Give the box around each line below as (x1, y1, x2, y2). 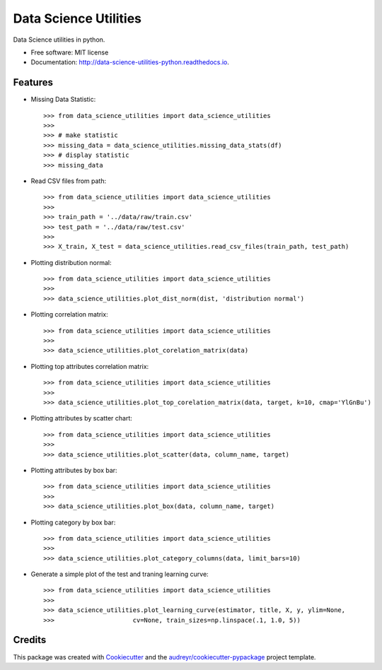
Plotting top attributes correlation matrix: (30, 362, 149, 370)
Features (13, 76, 53, 88)
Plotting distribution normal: (30, 258, 112, 266)
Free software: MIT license (30, 48, 109, 57)
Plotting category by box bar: (30, 518, 116, 527)
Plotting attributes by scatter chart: (30, 414, 132, 423)
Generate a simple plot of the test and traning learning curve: (30, 570, 209, 579)
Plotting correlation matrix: (30, 310, 109, 319)
